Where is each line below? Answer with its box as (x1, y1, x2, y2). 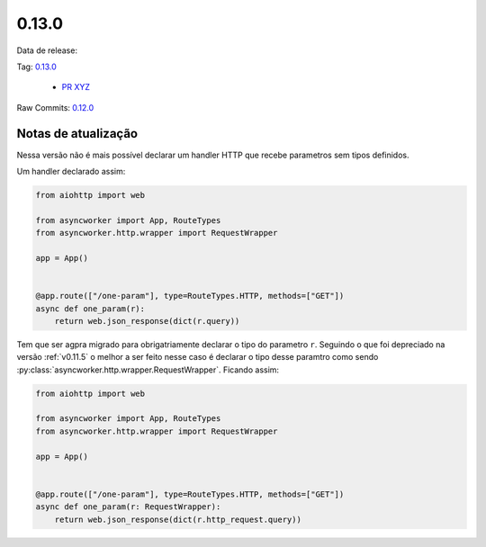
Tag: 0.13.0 (16, 61, 58, 72)
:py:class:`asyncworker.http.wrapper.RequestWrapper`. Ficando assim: (16, 364, 279, 375)
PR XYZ (61, 82, 90, 93)
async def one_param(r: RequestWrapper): (35, 502, 221, 512)
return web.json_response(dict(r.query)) (54, 316, 240, 326)
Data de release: (16, 45, 78, 56)
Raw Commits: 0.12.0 (16, 102, 94, 112)
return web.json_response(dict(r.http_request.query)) (54, 514, 301, 525)
